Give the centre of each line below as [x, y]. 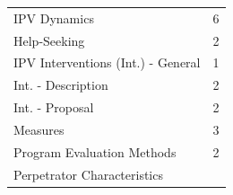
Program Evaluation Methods [95, 151]
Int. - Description [61, 85]
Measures [39, 129]
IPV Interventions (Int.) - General [107, 62]
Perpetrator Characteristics [88, 174]
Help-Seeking [49, 40]
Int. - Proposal [54, 107]
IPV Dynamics [54, 18]
